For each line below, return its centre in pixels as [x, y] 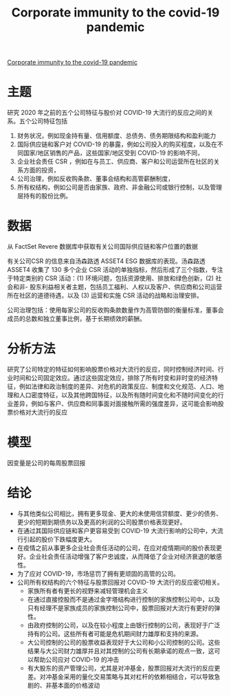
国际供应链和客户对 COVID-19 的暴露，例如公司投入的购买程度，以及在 [117, 144]
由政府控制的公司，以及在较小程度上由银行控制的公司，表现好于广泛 [124, 625]
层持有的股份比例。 [44, 196]
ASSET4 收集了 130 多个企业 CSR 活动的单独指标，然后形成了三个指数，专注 [115, 270]
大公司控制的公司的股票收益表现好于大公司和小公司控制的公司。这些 [124, 642]
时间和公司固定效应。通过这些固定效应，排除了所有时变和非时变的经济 [112, 378]
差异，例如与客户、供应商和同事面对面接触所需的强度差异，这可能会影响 [115, 404]
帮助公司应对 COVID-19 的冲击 [76, 659]
